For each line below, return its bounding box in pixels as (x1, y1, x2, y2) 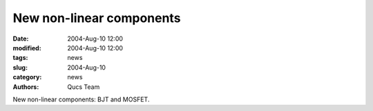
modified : (12, 43, 41, 52)
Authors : (12, 83, 39, 91)
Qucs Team (67, 83, 100, 91)
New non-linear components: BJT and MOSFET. (12, 95, 150, 103)
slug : (12, 63, 28, 72)
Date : (12, 34, 29, 43)
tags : (12, 54, 28, 62)
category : (12, 73, 42, 81)
